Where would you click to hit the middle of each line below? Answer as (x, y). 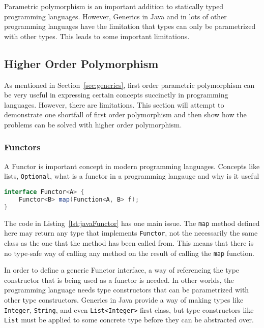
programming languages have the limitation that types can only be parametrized (130, 26)
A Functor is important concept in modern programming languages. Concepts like (132, 166)
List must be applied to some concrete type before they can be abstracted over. (129, 320)
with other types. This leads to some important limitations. (97, 36)
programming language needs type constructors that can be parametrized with (127, 290)
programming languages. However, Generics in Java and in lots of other (115, 16)
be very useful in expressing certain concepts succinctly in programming (116, 95)
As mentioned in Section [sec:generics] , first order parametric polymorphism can (129, 85)
